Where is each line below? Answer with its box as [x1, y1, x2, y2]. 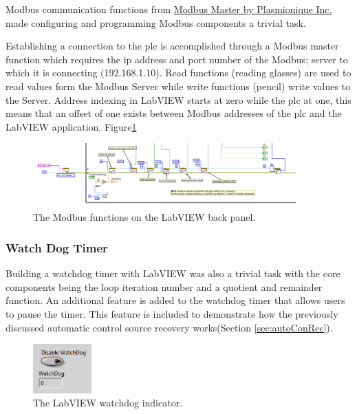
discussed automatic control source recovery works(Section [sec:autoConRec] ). [6, 320, 333, 334]
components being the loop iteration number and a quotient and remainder [6, 279, 323, 294]
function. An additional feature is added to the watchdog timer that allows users [6, 293, 345, 307]
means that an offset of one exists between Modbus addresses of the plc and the [6, 106, 342, 120]
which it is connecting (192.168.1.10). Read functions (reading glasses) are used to [6, 65, 351, 80]
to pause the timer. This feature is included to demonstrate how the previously [6, 307, 338, 321]
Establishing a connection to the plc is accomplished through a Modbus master [6, 39, 339, 53]
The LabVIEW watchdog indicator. [33, 395, 183, 410]
